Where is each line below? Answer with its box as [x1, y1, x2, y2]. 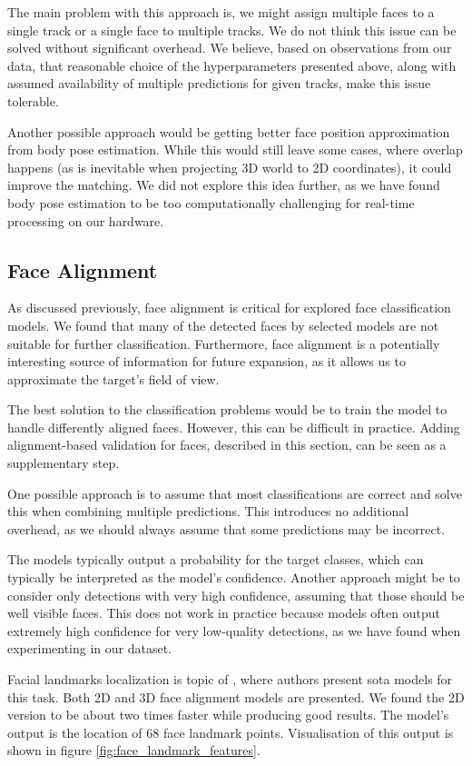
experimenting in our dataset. [7, 639, 172, 658]
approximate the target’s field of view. [7, 369, 220, 388]
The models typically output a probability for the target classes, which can [7, 550, 424, 569]
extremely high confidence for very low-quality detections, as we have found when [7, 621, 461, 640]
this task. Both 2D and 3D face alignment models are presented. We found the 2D [7, 687, 465, 706]
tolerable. [7, 91, 59, 110]
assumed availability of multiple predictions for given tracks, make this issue [7, 74, 431, 93]
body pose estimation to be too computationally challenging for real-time [7, 193, 415, 212]
